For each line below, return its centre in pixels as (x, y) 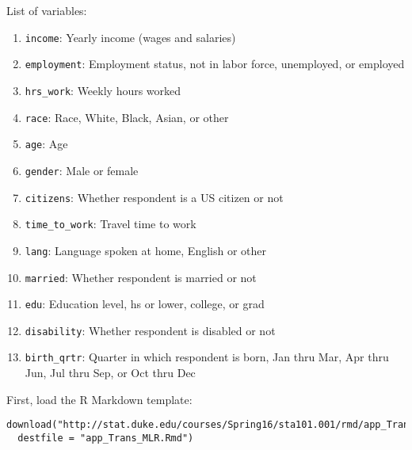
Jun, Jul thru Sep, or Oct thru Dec (110, 373)
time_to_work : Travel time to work (111, 224)
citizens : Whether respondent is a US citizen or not (154, 197)
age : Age (46, 144)
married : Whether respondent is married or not (141, 277)
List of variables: (47, 10)
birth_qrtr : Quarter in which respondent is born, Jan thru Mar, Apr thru (207, 357)
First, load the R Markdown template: (99, 399)
